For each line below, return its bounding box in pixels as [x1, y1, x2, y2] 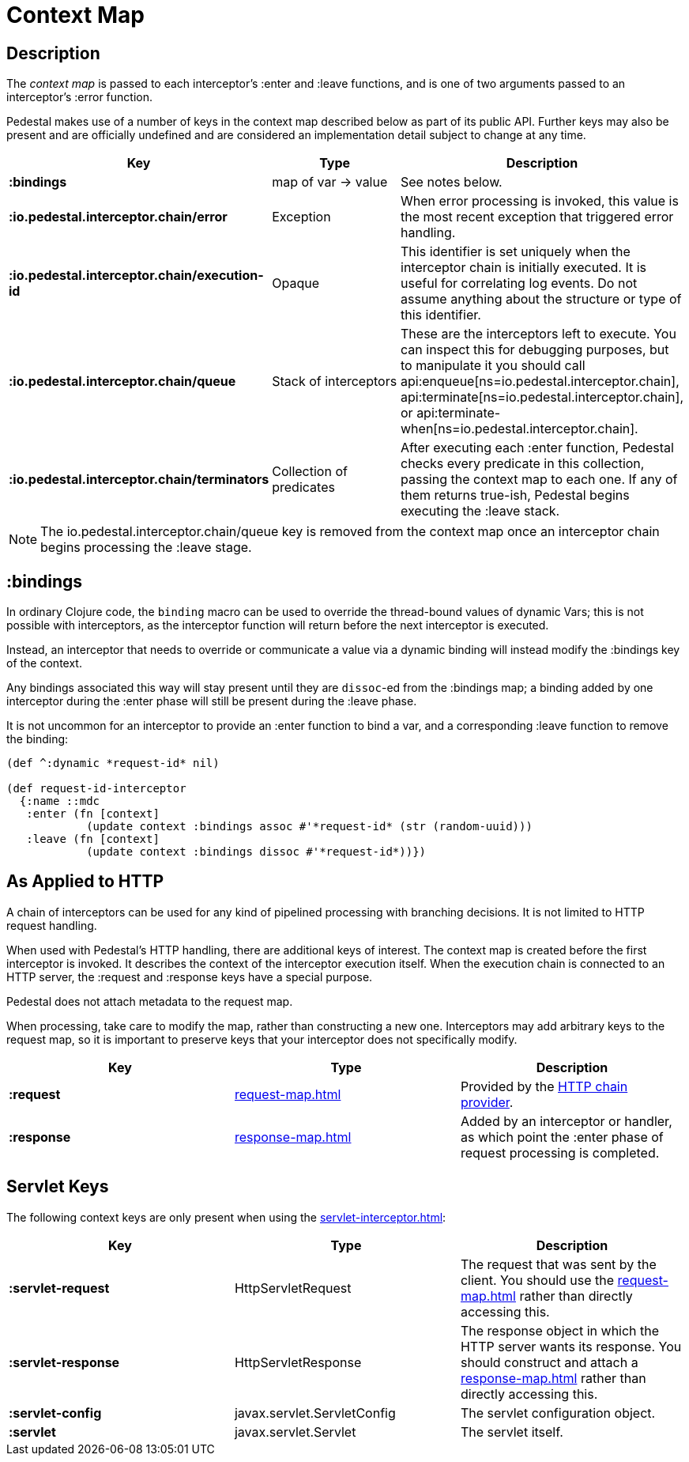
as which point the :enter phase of [460, 1128, 664, 1145]
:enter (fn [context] [26, 807, 160, 821]
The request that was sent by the [460, 1256, 657, 1272]
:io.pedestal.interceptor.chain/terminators [9, 471, 269, 488]
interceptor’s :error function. [6, 90, 152, 104]
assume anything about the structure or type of [401, 291, 682, 308]
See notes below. [401, 174, 503, 191]
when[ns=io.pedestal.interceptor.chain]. [401, 421, 638, 437]
